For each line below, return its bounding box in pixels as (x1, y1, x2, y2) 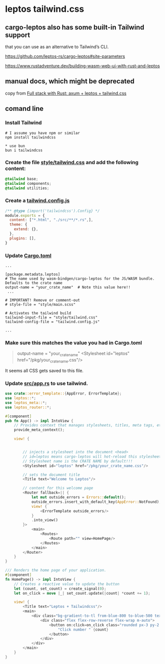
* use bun (5, 143, 26, 148)
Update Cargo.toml (5, 252, 52, 259)
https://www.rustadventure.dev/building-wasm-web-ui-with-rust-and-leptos (5, 63, 160, 68)
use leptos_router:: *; (5, 405, 52, 410)
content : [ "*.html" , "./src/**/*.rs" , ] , (9, 218, 93, 223)
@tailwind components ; (5, 181, 52, 186)
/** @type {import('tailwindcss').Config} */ (5, 208, 100, 213)
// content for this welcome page (23, 486, 93, 491)
